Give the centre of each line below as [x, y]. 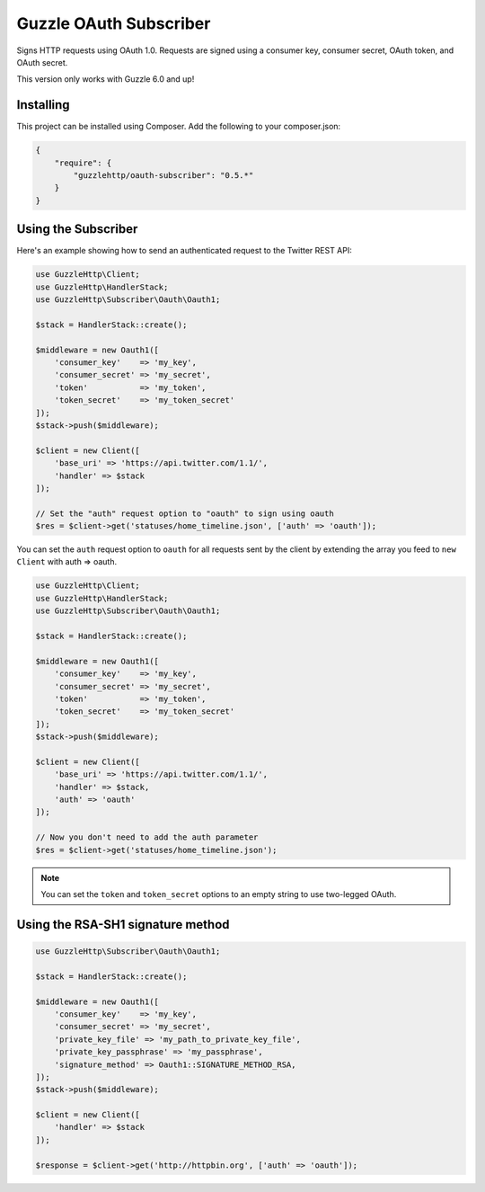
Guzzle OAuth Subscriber [114, 23]
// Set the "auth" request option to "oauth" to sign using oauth [185, 513]
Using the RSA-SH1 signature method [123, 925]
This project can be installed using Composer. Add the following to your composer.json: [179, 127]
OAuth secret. [42, 62]
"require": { [83, 163]
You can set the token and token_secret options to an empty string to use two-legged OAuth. [219, 894]
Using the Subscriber [77, 229]
